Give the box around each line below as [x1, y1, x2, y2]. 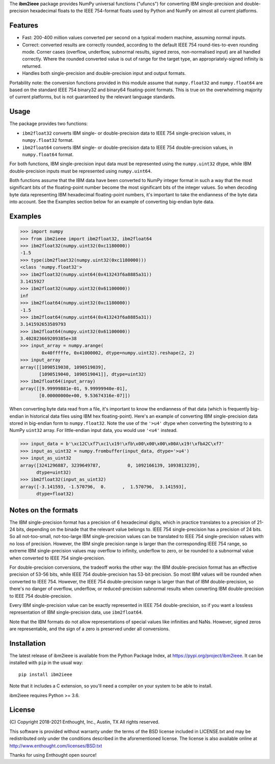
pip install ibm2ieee [18, 671, 72, 677]
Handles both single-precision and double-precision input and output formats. [22, 70, 186, 77]
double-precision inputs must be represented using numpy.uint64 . [9, 168, 152, 174]
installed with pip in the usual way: [9, 659, 84, 666]
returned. [22, 63, 42, 69]
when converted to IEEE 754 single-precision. [9, 555, 105, 561]
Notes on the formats [9, 505, 78, 515]
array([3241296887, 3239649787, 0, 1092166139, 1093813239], [20, 462, 201, 468]
